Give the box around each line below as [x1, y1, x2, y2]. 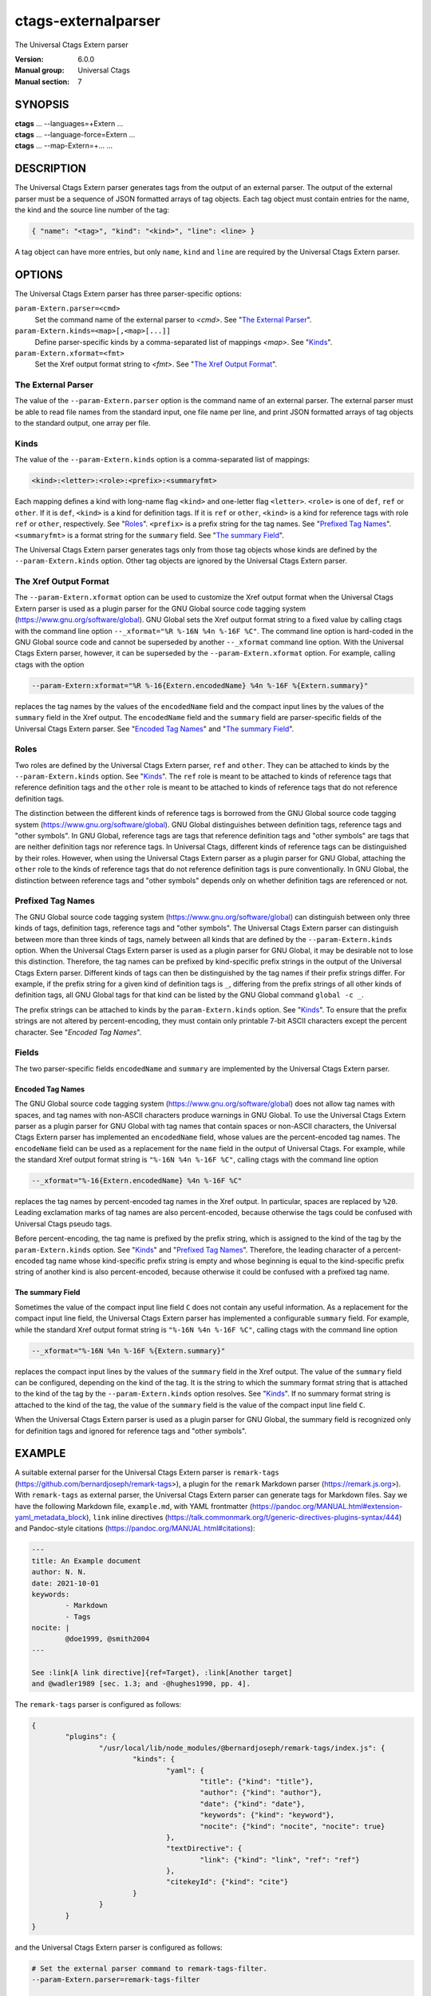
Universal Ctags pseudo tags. [14, 1218, 113, 1229]
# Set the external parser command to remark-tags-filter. [31, 1964, 267, 1974]
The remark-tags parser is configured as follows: [14, 1700, 182, 1709]
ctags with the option [14, 659, 85, 669]
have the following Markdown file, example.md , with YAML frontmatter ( [14, 1501, 253, 1511]
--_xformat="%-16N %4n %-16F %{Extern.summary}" [31, 1346, 226, 1355]
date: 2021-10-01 [31, 1578, 100, 1588]
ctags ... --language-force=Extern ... [14, 130, 136, 140]
